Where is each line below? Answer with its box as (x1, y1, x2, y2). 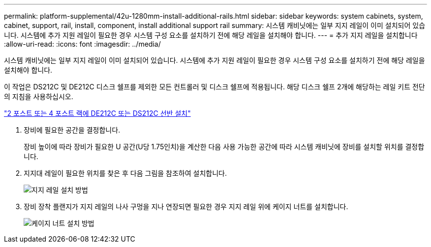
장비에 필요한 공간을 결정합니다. (24, 126, 121, 134)
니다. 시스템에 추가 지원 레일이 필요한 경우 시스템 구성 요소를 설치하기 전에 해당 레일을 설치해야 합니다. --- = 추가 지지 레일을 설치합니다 (4, 31, 418, 39)
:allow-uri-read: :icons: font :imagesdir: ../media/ (4, 40, 161, 48)
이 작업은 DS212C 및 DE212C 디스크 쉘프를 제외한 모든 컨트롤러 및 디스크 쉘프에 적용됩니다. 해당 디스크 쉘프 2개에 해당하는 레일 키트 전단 (4, 82, 425, 91)
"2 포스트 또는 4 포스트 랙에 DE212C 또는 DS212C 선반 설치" (4, 109, 191, 117)
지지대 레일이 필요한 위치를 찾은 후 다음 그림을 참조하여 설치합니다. (24, 169, 227, 177)
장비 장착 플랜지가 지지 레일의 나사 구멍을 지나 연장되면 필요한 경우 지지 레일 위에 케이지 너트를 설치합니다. (24, 202, 348, 211)
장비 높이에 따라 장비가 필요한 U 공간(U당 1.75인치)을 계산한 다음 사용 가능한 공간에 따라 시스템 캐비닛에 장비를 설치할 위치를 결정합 (24, 142, 425, 151)
